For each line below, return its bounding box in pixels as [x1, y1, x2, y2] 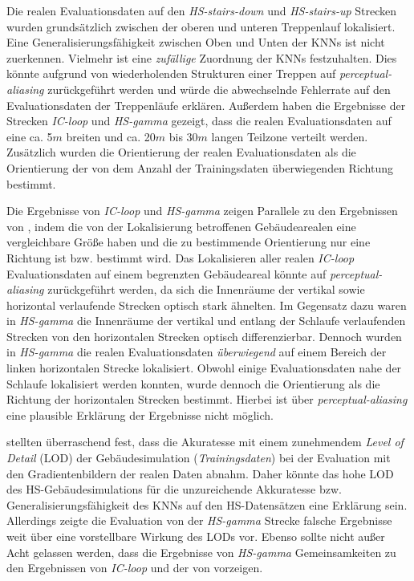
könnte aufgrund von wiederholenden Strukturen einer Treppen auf [6, 65, 336, 82]
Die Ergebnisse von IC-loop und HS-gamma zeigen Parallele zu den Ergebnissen [6, 202, 398, 219]
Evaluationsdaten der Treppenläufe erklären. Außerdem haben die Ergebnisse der [6, 96, 406, 113]
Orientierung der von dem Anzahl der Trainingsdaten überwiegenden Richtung [6, 159, 394, 176]
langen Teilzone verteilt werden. [211, 128, 368, 144]
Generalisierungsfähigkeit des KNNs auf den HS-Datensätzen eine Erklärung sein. [6, 496, 408, 513]
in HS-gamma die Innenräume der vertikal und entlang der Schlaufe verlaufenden [6, 312, 406, 329]
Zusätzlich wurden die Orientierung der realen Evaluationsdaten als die [6, 144, 356, 160]
